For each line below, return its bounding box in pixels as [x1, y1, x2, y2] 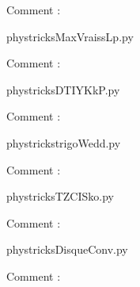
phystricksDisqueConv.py [6, 241, 128, 258]
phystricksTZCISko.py [6, 188, 114, 205]
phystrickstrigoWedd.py [6, 134, 121, 151]
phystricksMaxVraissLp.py [6, 28, 134, 44]
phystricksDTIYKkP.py [6, 81, 120, 98]
